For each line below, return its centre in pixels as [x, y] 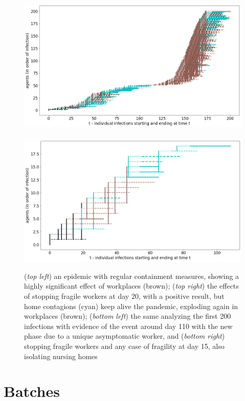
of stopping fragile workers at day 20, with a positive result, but [124, 296]
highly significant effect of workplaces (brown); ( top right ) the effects [131, 286]
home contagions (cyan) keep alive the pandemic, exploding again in [131, 306]
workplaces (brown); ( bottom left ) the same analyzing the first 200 [128, 316]
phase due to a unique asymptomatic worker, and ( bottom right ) [125, 336]
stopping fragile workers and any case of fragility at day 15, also [124, 346]
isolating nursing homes [61, 356]
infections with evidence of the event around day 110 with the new [128, 326]
